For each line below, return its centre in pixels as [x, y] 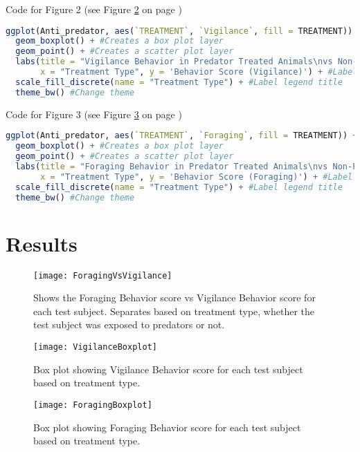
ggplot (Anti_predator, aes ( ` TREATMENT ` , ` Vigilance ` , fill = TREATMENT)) [179, 31]
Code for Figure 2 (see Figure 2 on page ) [94, 9]
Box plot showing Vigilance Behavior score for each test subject [168, 369]
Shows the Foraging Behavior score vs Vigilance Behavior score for [174, 298]
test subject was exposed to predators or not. [129, 324]
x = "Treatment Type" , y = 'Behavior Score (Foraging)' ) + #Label [197, 177]
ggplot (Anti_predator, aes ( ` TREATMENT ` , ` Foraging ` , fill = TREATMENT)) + [182, 136]
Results [42, 243]
